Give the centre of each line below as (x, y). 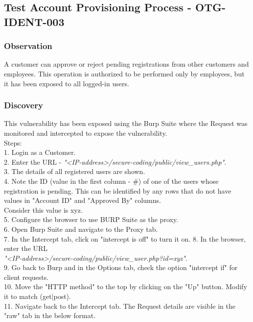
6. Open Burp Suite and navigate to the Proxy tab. (81, 229)
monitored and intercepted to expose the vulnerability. (86, 133)
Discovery (24, 105)
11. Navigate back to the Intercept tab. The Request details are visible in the (120, 306)
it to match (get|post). (37, 296)
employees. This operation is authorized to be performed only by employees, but (124, 73)
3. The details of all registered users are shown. (75, 171)
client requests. (26, 277)
